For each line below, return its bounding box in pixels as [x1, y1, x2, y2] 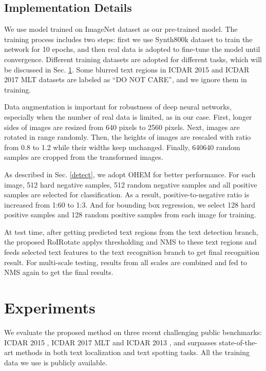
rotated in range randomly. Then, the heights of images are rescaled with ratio [4, 132, 251, 142]
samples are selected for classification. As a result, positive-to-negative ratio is [4, 189, 250, 200]
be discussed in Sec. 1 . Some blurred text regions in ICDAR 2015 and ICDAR [4, 64, 250, 75]
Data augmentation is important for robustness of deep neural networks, [4, 101, 232, 112]
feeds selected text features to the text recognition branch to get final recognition [4, 247, 259, 257]
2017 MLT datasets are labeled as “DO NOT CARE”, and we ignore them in [4, 74, 247, 85]
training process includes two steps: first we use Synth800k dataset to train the [4, 33, 253, 44]
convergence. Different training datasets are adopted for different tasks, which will [4, 53, 262, 64]
